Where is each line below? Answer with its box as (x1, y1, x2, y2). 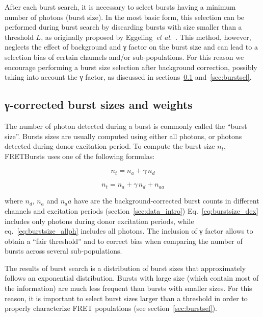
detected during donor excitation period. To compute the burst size (5, 141, 215, 151)
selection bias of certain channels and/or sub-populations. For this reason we (5, 51, 244, 62)
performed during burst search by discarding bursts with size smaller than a (5, 21, 242, 32)
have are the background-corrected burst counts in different (74, 195, 259, 206)
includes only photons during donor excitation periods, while (5, 215, 194, 226)
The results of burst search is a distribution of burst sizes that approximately (5, 262, 246, 273)
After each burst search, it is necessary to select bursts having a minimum (5, 2, 236, 12)
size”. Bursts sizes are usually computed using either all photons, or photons (5, 130, 242, 141)
